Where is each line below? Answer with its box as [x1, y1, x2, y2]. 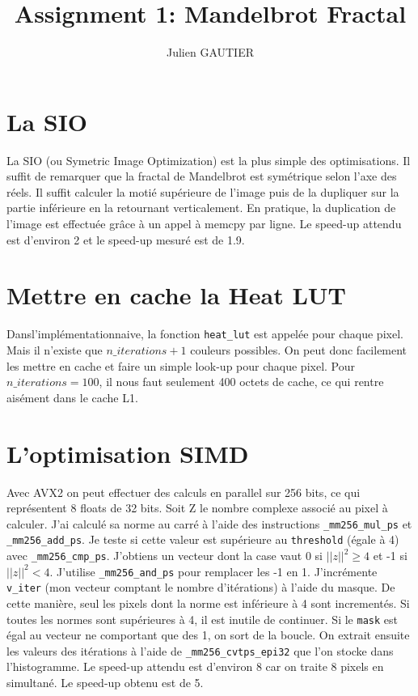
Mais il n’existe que [6, 342, 103, 358]
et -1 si [373, 547, 407, 563]
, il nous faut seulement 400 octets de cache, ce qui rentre [99, 373, 384, 390]
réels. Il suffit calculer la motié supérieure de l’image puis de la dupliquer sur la [6, 183, 399, 200]
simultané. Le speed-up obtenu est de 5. [6, 674, 204, 691]
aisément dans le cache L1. [6, 388, 138, 405]
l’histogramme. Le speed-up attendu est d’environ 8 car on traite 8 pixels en [6, 658, 384, 675]
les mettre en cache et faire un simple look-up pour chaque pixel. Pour [6, 357, 355, 374]
